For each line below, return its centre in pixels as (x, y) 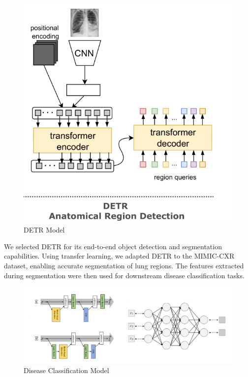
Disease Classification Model (66, 370)
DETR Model (44, 230)
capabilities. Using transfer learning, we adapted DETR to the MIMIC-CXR (119, 256)
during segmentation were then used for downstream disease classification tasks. (124, 275)
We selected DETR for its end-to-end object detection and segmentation (113, 246)
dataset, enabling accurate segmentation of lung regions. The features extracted (124, 265)
